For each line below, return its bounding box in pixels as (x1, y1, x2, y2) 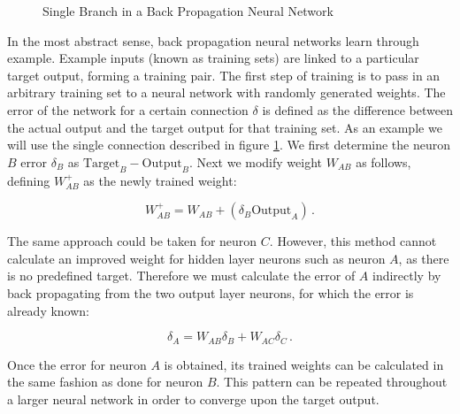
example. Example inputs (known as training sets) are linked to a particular (7, 49, 419, 67)
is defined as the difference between (262, 100, 453, 119)
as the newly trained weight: (83, 171, 237, 189)
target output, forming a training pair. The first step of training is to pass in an (7, 65, 441, 84)
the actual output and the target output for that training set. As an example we (7, 118, 442, 136)
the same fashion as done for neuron (7, 372, 203, 391)
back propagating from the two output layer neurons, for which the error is (7, 283, 414, 302)
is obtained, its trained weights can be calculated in (164, 355, 444, 373)
